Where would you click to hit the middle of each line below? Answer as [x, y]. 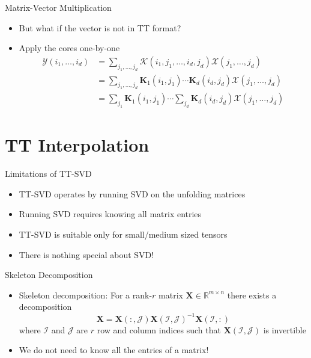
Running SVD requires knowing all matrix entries [110, 214]
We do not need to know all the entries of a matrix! [114, 350]
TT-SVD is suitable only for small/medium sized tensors [123, 234]
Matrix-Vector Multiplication [58, 7]
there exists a [252, 295]
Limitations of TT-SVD [48, 174]
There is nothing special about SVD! [86, 254]
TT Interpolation [77, 145]
